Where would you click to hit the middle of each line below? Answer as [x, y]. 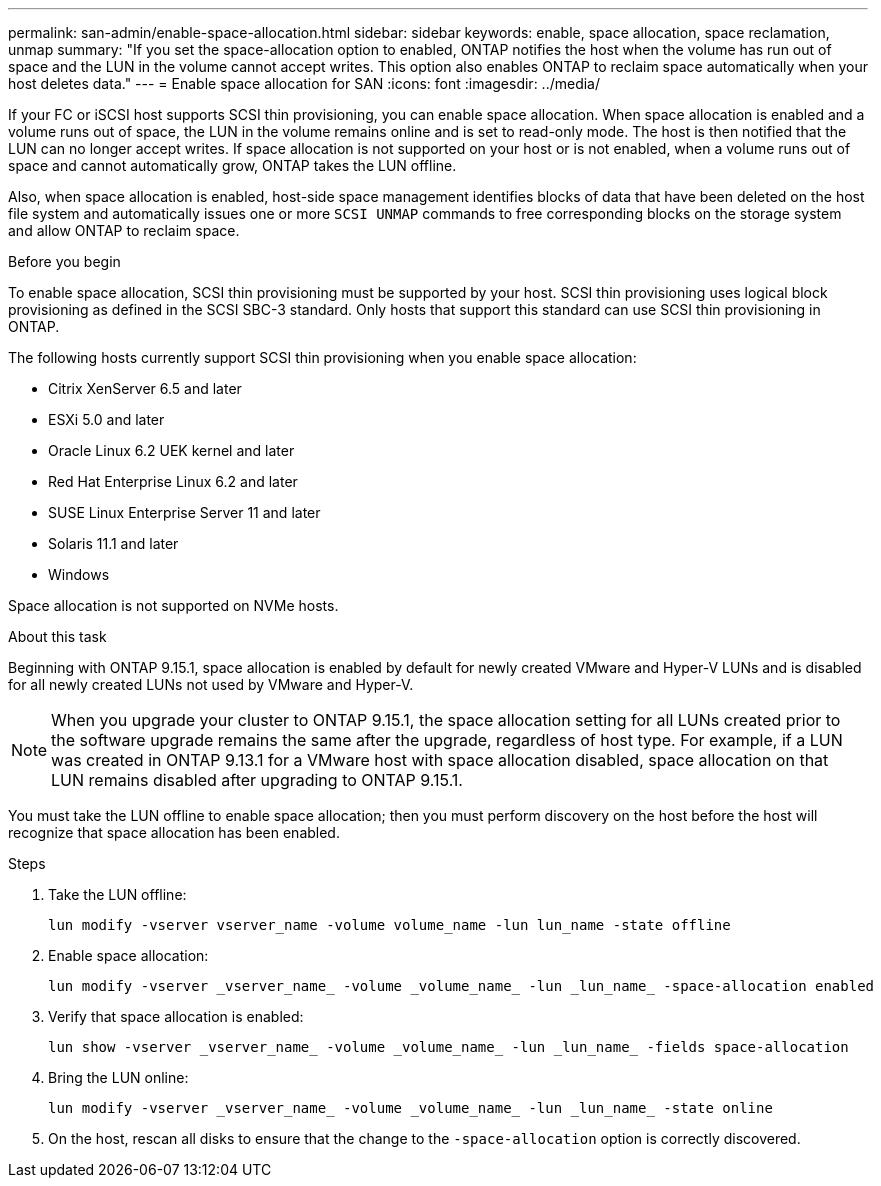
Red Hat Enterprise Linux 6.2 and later [173, 481]
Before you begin [64, 261]
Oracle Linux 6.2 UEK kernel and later [171, 450]
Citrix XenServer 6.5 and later [145, 388]
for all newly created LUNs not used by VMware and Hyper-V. [211, 684]
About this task [57, 636]
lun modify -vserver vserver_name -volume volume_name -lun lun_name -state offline [389, 925]
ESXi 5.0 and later [106, 419]
